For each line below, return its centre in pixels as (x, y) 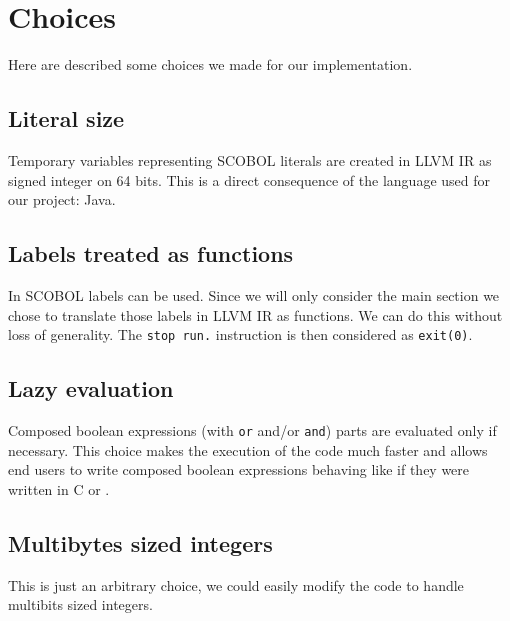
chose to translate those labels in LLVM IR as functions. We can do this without (255, 314)
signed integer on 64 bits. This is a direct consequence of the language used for (249, 179)
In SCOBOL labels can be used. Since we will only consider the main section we (254, 294)
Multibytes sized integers (140, 542)
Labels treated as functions (151, 253)
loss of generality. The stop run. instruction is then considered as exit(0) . (240, 334)
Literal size (66, 118)
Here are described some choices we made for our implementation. (210, 64)
